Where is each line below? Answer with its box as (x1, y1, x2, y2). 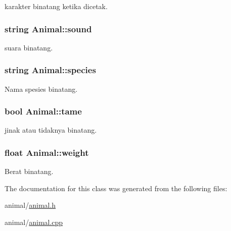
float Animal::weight (5, 146, 89, 158)
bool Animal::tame (5, 105, 82, 118)
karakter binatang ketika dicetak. (5, 1, 108, 11)
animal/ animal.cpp (5, 217, 63, 227)
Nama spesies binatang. (5, 83, 78, 94)
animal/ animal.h (5, 200, 56, 210)
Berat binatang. (5, 166, 54, 177)
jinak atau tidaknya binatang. (5, 125, 97, 135)
